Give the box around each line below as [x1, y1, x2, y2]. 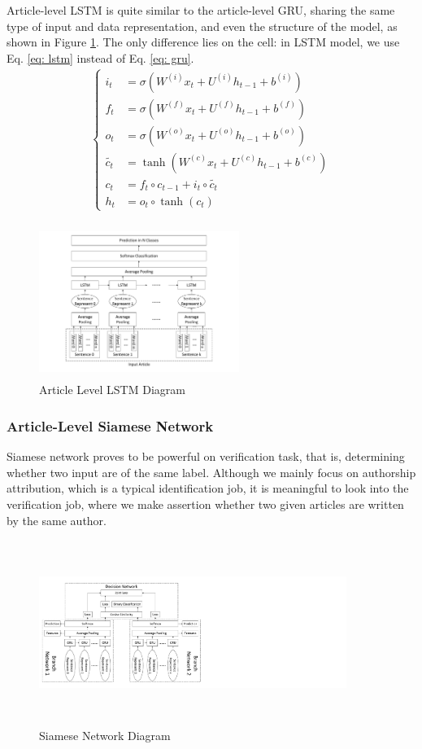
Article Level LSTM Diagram [39, 381, 185, 398]
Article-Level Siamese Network [7, 415, 214, 436]
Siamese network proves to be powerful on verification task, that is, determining [7, 448, 405, 465]
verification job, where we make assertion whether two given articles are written [7, 495, 404, 512]
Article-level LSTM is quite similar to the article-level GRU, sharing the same [7, 2, 395, 18]
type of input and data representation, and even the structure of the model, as [7, 17, 398, 34]
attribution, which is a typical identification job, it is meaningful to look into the [7, 480, 409, 497]
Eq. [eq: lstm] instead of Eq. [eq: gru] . [7, 49, 194, 66]
